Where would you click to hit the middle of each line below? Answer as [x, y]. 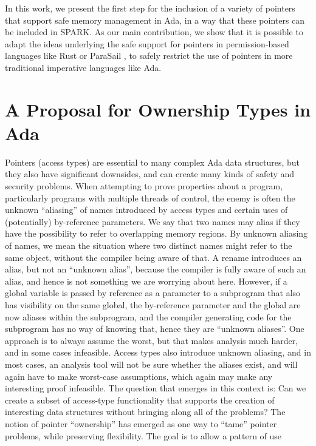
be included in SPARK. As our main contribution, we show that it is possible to [154, 32]
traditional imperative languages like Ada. [83, 67]
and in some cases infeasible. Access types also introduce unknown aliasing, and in [158, 352]
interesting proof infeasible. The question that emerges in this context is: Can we [156, 388]
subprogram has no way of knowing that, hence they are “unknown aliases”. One [155, 329]
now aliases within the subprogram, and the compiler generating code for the [148, 316]
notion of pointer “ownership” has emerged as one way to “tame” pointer [141, 423]
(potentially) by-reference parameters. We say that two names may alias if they [153, 221]
